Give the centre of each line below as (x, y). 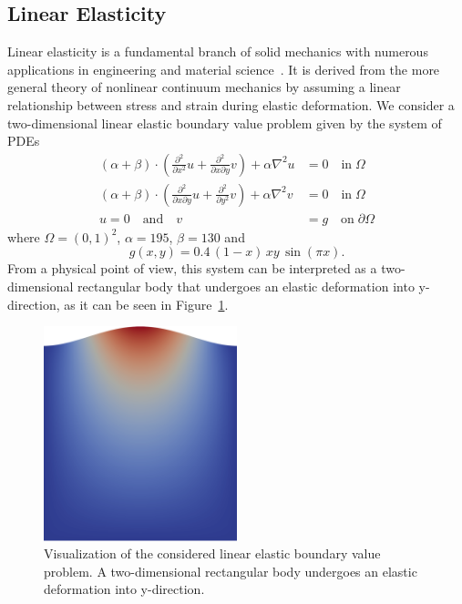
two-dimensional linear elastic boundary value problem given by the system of (225, 123)
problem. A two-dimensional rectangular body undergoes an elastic (231, 571)
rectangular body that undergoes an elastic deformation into (246, 287)
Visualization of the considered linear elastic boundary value (212, 553)
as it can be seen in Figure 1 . (146, 304)
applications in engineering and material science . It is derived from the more (224, 69)
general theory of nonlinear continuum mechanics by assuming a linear (204, 87)
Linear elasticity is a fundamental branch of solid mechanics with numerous (218, 51)
